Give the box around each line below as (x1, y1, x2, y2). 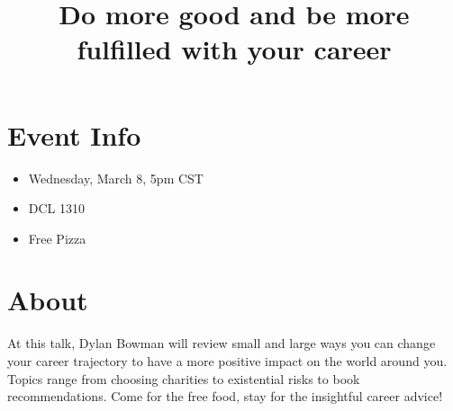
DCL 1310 (28, 199, 86, 218)
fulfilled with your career (77, 31, 392, 67)
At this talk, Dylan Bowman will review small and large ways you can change (7, 334, 436, 353)
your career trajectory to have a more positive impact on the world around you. (7, 352, 448, 370)
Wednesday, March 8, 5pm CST (28, 168, 204, 187)
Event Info (7, 116, 141, 153)
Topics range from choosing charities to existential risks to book (7, 369, 360, 388)
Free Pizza (28, 228, 86, 247)
